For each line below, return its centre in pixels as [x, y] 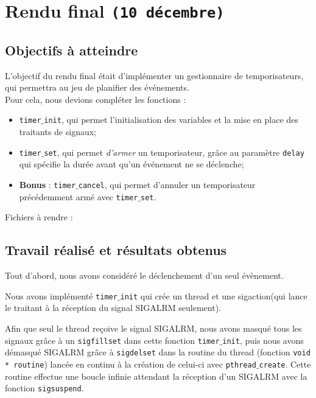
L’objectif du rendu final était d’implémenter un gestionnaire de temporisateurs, [154, 75]
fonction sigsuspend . [44, 388]
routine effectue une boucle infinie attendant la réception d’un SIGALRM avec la [156, 376]
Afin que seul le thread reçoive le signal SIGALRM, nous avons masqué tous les [153, 328]
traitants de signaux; [58, 132]
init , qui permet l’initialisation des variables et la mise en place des [171, 120]
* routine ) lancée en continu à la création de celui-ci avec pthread [131, 364]
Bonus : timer [47, 184]
